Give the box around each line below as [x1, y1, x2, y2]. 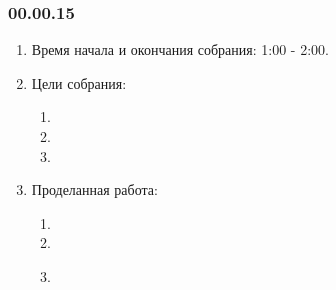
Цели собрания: [31, 72, 127, 93]
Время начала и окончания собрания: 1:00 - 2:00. [31, 39, 329, 60]
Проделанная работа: [31, 179, 158, 200]
